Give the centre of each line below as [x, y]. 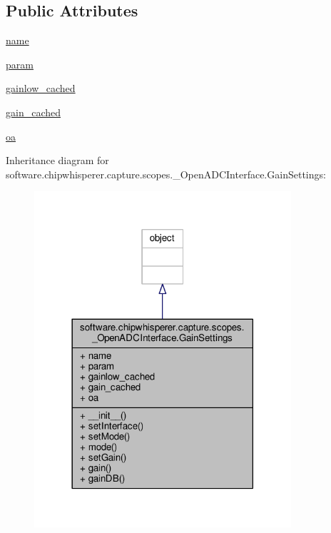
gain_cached [33, 112]
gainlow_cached [41, 88]
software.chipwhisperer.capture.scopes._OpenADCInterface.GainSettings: [166, 174]
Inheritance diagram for [57, 160]
